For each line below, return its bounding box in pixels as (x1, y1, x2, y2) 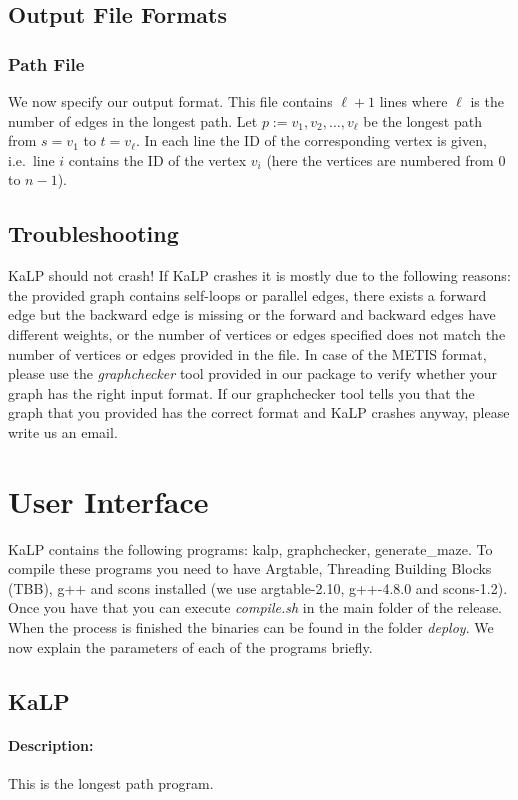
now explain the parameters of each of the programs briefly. (8, 636, 373, 657)
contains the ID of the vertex (68, 149, 247, 170)
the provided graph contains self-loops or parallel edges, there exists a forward (8, 284, 487, 305)
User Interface (8, 480, 209, 521)
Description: (8, 734, 94, 755)
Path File (8, 51, 85, 76)
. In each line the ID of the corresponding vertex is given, (136, 130, 487, 151)
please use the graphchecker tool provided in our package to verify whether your (8, 363, 498, 384)
